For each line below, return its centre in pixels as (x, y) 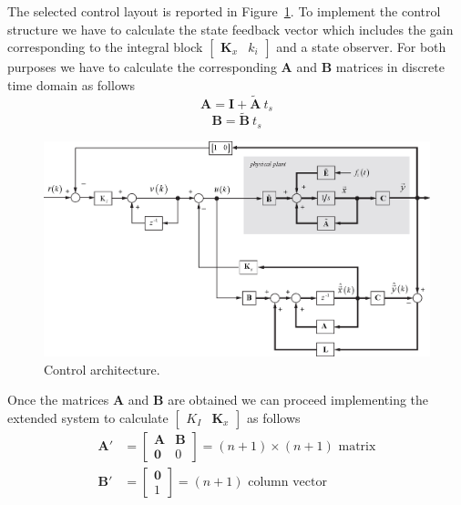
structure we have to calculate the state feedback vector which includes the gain (230, 29)
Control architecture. (102, 369)
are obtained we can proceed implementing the (298, 400)
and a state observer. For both (361, 47)
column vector (287, 482)
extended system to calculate (88, 417)
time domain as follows (72, 84)
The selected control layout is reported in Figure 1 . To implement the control (224, 11)
